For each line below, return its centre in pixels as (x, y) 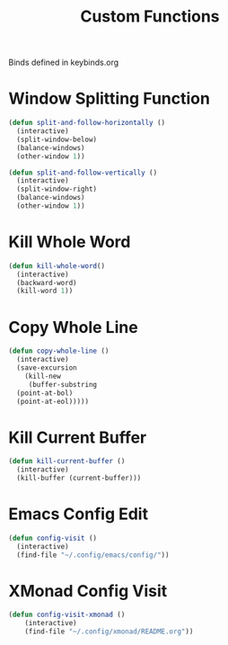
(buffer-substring (63, 384)
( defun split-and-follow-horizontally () (87, 123)
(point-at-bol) (45, 393)
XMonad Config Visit (88, 591)
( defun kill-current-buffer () (67, 461)
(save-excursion (47, 368)
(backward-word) (47, 282)
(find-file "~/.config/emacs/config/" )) (93, 555)
